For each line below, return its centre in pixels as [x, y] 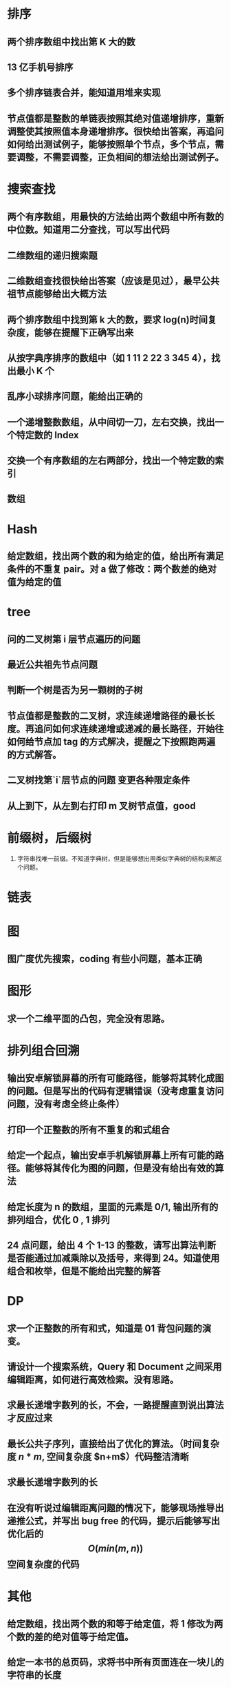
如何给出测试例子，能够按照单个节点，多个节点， [111, 144]
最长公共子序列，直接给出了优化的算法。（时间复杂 [113, 1443]
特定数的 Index [47, 435]
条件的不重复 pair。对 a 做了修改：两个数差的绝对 [112, 569]
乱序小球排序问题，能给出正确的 [75, 397]
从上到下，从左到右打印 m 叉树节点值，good [101, 806]
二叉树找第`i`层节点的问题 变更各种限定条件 [99, 780]
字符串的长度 [34, 1675]
